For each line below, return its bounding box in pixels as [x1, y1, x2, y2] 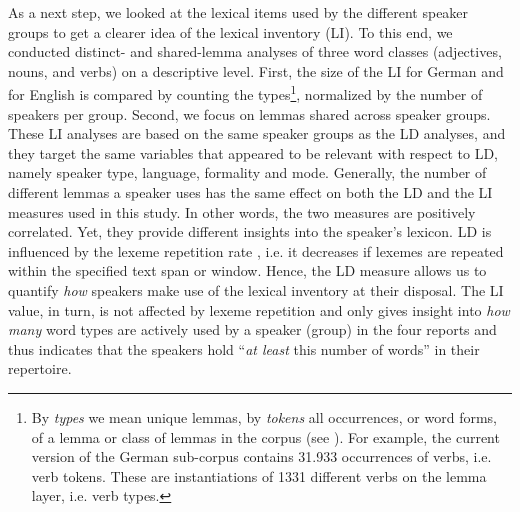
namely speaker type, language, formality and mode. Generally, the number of [8, 162, 487, 183]
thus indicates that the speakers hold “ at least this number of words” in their [8, 338, 480, 359]
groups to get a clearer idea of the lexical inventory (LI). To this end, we [8, 21, 453, 42]
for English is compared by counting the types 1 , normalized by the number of [8, 81, 483, 105]
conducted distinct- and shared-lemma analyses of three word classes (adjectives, [8, 41, 502, 62]
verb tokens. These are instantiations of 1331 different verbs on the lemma [31, 465, 487, 486]
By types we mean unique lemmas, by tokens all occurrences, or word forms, [31, 406, 497, 427]
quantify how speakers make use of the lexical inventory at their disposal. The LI [8, 279, 504, 300]
